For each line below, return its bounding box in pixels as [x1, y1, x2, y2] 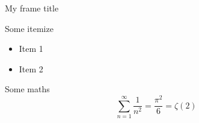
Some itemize [5, 22, 54, 34]
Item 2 [19, 62, 43, 75]
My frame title [5, 2, 59, 14]
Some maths [5, 83, 50, 95]
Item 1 [19, 42, 43, 55]
